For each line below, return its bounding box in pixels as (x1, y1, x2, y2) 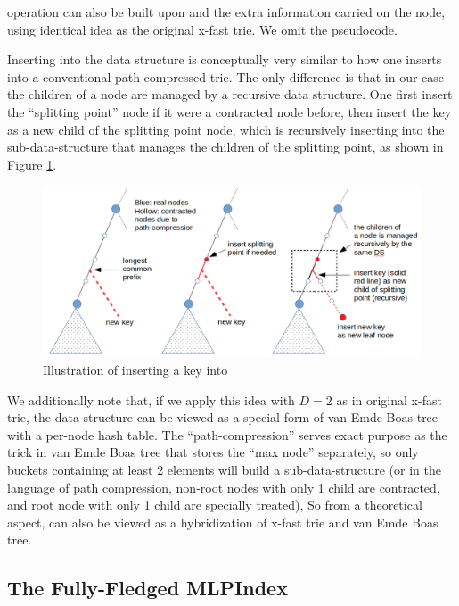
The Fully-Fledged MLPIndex (7, 574, 288, 602)
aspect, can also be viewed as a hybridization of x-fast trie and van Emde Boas (7, 512, 439, 531)
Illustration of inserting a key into (43, 361, 228, 379)
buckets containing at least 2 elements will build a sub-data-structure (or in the (7, 461, 441, 479)
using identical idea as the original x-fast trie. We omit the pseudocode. (7, 20, 398, 38)
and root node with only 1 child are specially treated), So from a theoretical (7, 495, 422, 514)
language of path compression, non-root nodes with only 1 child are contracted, (7, 477, 440, 496)
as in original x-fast (336, 390, 442, 409)
